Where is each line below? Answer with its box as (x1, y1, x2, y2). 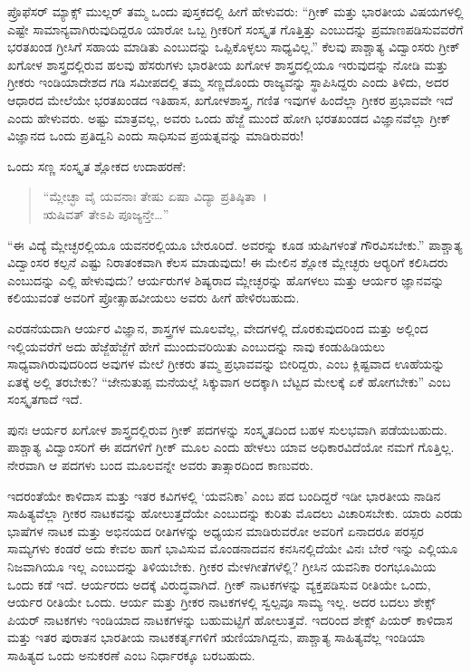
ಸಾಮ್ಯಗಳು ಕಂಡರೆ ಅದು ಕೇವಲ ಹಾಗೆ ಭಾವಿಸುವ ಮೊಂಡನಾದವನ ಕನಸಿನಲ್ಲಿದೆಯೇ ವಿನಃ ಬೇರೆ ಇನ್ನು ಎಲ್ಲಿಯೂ (7, 539, 458, 558)
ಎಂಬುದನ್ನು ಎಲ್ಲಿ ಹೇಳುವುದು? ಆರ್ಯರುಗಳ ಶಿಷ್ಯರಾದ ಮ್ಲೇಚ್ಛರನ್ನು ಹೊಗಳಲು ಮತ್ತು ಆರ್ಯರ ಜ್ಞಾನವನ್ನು (7, 270, 445, 289)
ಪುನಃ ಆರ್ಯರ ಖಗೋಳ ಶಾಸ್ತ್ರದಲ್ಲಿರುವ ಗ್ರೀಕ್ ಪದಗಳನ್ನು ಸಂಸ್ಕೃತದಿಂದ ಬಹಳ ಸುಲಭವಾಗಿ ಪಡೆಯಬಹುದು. (7, 419, 447, 438)
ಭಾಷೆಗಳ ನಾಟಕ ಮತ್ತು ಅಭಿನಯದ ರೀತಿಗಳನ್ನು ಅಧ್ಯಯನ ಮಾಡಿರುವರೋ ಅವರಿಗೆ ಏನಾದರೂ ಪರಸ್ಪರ (7, 521, 424, 540)
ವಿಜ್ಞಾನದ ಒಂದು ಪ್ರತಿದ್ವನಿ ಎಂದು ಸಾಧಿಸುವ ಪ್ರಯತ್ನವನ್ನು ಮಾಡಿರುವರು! (7, 126, 304, 145)
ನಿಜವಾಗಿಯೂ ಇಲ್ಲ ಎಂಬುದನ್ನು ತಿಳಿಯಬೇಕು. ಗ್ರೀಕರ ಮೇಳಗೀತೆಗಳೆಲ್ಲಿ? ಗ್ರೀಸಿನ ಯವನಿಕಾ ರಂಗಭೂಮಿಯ (7, 557, 437, 576)
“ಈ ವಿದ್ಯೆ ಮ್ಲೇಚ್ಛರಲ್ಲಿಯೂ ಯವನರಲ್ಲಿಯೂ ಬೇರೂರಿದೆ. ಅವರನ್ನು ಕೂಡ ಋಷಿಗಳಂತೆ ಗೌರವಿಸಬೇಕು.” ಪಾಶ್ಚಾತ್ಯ (7, 235, 463, 254)
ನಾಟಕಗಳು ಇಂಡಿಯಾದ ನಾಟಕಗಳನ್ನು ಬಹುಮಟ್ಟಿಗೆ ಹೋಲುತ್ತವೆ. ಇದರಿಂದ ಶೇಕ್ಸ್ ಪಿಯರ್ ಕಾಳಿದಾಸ (43, 610, 453, 629)
